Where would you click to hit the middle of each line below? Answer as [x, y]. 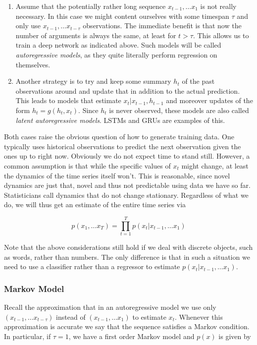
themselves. [33, 64]
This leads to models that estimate [68, 100]
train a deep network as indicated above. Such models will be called [118, 45]
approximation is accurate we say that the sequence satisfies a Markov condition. [127, 326]
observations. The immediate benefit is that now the [162, 26]
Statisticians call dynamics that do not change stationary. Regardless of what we [126, 195]
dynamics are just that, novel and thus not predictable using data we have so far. [127, 185]
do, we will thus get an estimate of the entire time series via [95, 204]
